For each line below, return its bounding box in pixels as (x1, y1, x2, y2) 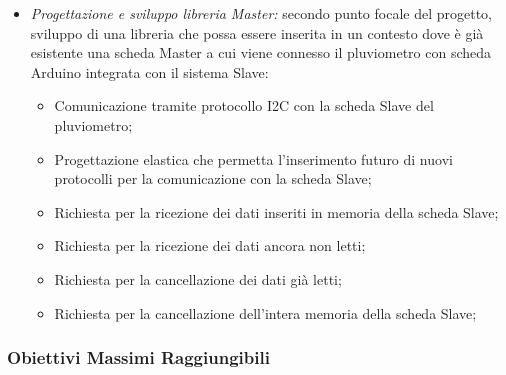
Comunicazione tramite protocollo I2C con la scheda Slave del (54, 95, 434, 116)
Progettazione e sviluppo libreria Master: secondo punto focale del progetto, (30, 3, 492, 23)
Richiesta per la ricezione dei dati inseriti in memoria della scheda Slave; (54, 201, 499, 222)
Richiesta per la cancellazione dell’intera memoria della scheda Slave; (54, 302, 477, 323)
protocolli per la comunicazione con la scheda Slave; (54, 168, 372, 189)
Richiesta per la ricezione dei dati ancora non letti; (54, 235, 366, 256)
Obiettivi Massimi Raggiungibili (7, 345, 270, 370)
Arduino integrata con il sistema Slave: (30, 61, 269, 82)
